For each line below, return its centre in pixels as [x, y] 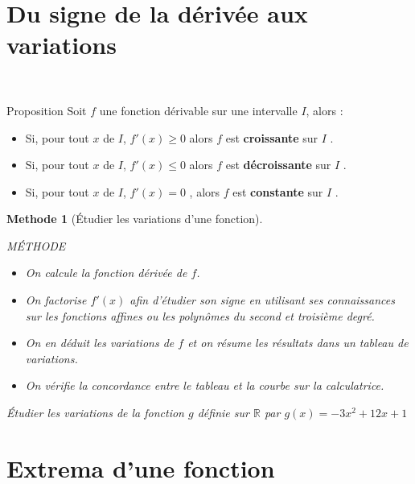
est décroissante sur [278, 165]
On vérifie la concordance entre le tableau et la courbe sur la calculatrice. [205, 385]
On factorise [56, 300]
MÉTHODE [36, 245]
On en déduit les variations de [100, 343]
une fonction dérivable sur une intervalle [198, 110]
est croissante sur [271, 137]
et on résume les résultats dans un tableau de [298, 343]
